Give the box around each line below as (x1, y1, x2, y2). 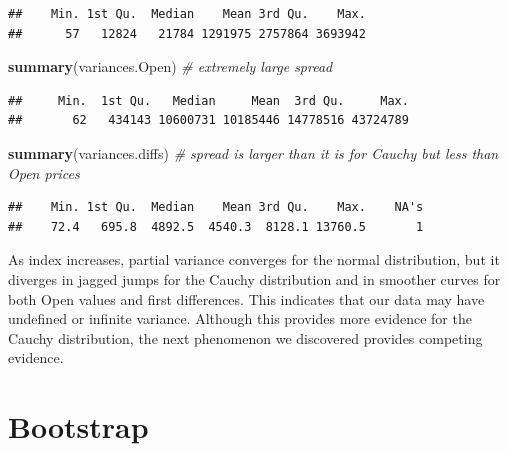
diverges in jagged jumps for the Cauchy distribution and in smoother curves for (8, 268, 501, 289)
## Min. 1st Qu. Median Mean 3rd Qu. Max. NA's (8, 200, 424, 215)
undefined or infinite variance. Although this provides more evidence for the (8, 308, 472, 329)
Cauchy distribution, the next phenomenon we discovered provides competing (8, 327, 483, 348)
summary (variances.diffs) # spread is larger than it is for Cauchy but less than (8, 142, 499, 163)
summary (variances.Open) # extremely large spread (8, 56, 333, 77)
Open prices (8, 162, 80, 183)
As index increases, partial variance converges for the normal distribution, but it (8, 249, 500, 270)
